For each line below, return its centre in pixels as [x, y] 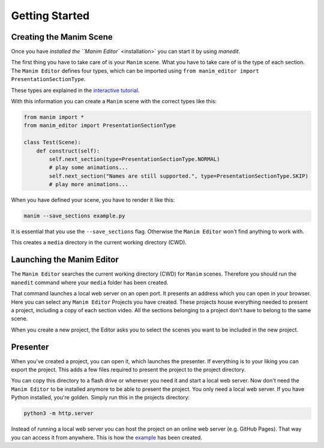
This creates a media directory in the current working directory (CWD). [99, 243]
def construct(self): [68, 151]
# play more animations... [88, 184]
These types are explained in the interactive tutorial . [75, 90]
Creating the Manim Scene [62, 37]
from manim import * [54, 117]
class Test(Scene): [52, 142]
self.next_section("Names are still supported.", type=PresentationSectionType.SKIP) [179, 176]
